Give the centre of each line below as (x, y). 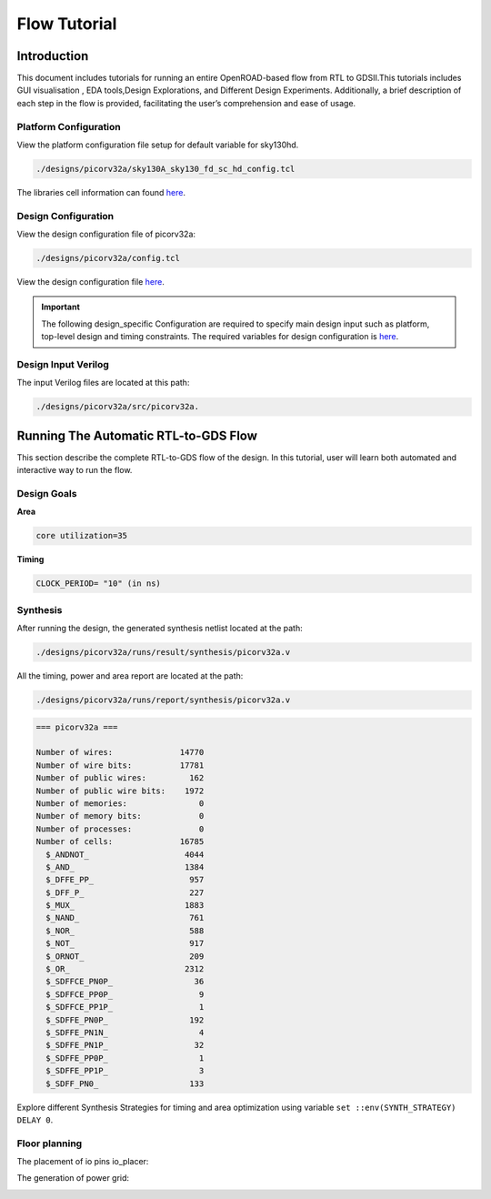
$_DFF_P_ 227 (125, 892)
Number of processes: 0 (120, 829)
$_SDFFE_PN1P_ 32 (125, 1045)
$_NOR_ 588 (125, 931)
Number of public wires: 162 (120, 778)
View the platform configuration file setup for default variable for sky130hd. (158, 145)
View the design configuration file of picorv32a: (106, 234)
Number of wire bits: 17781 (120, 765)
